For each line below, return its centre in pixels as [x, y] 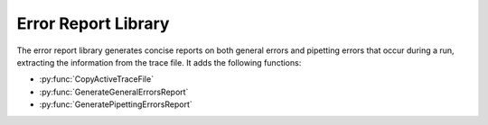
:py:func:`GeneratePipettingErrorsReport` [116, 104]
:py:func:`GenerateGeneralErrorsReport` [114, 92]
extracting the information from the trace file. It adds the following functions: [159, 62]
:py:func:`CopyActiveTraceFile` [96, 79]
